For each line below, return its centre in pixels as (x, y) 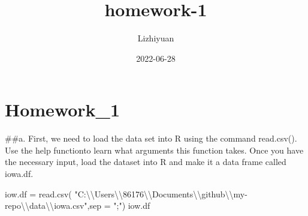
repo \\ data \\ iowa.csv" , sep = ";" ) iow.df (78, 205)
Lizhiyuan (156, 38)
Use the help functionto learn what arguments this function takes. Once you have (154, 150)
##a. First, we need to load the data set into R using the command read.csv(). (151, 138)
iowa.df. (19, 174)
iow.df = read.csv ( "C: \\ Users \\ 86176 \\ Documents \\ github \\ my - (126, 193)
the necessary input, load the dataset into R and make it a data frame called (146, 162)
